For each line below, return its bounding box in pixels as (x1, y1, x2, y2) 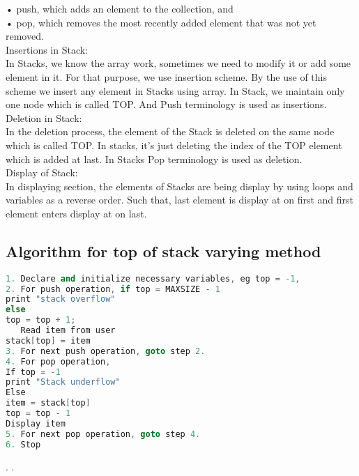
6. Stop (6, 439, 41, 450)
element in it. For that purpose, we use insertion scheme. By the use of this (6, 69, 327, 84)
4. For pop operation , (6, 356, 111, 367)
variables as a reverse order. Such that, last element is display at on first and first (6, 192, 354, 207)
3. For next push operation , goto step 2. (6, 346, 206, 356)
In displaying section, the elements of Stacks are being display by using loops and (6, 178, 353, 193)
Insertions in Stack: (6, 42, 89, 56)
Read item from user (20, 325, 116, 336)
